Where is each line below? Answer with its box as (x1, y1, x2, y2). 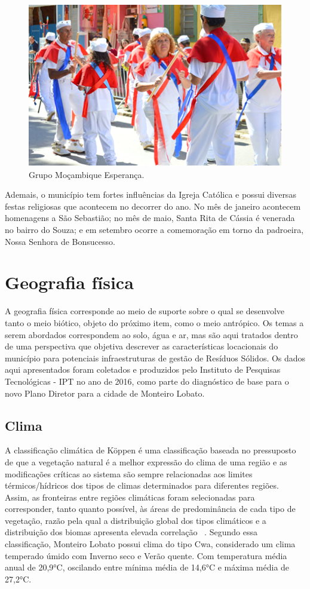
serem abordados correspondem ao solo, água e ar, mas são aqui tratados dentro (5, 328, 298, 340)
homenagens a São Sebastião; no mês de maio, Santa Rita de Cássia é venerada (5, 211, 295, 224)
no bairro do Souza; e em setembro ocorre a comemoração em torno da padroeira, (5, 223, 304, 236)
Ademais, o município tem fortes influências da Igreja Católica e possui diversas (5, 188, 296, 201)
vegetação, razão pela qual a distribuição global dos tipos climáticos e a (5, 514, 266, 526)
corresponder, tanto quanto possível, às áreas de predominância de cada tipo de (5, 502, 296, 515)
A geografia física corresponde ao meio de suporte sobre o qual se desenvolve (5, 305, 285, 317)
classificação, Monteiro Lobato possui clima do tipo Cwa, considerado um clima (5, 538, 296, 550)
